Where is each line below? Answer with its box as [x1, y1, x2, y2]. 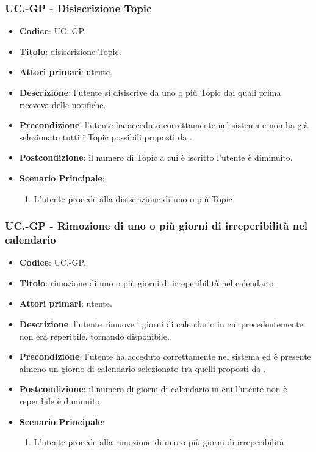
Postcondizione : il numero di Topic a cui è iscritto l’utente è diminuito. [19, 151, 293, 164]
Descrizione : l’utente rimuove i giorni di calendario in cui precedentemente [19, 318, 303, 330]
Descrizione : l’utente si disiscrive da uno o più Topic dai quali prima [19, 86, 281, 98]
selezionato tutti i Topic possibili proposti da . [19, 130, 192, 143]
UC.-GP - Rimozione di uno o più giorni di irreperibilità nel [5, 218, 308, 233]
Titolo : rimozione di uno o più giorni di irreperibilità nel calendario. [19, 276, 276, 289]
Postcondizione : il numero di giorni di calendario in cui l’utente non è [19, 382, 287, 395]
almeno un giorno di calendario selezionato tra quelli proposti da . [19, 362, 266, 374]
